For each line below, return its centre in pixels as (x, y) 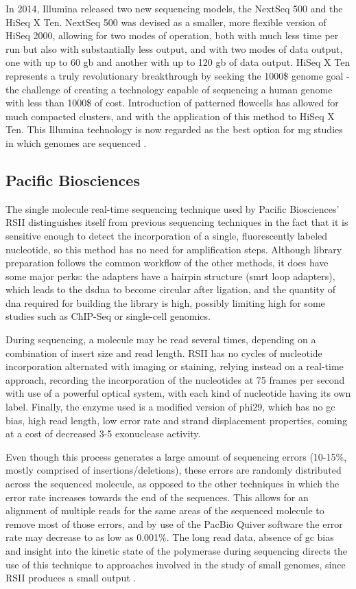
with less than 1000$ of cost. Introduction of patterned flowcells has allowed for (172, 103)
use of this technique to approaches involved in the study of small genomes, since (176, 564)
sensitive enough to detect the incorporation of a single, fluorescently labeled (167, 235)
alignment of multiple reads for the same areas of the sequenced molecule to (165, 510)
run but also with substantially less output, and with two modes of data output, (174, 48)
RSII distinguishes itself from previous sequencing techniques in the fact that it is (177, 222)
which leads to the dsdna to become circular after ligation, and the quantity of (170, 289)
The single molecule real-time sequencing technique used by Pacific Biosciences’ (173, 208)
